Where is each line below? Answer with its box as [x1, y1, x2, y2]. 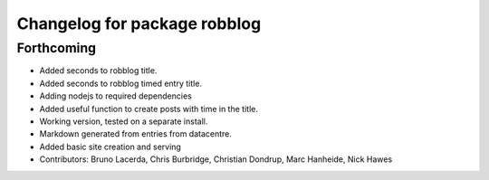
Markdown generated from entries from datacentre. [39, 128, 233, 139]
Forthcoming [16, 40, 97, 56]
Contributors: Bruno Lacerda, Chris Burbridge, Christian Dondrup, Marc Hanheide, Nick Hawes [39, 154, 393, 165]
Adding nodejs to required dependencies [39, 90, 192, 101]
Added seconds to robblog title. [39, 65, 158, 76]
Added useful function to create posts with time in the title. [39, 103, 258, 114]
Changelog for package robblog [16, 14, 262, 33]
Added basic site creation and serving [39, 141, 181, 152]
